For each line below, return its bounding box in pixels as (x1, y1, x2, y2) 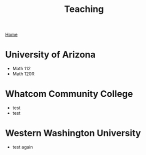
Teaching (64, 3, 104, 15)
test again (12, 144, 33, 150)
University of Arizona (5, 49, 96, 60)
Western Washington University (5, 128, 141, 139)
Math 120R (12, 71, 35, 77)
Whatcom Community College (5, 88, 133, 100)
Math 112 (12, 66, 31, 72)
